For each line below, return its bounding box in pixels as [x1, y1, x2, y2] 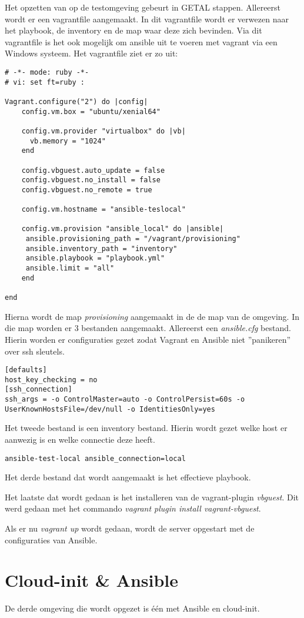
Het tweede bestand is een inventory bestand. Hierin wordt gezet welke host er [5, 422, 288, 434]
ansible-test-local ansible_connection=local [5, 454, 186, 463]
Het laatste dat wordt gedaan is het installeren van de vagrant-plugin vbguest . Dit [5, 490, 299, 503]
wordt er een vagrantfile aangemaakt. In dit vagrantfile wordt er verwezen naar [5, 12, 289, 25]
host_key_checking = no [5, 375, 98, 384]
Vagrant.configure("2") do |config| [5, 97, 148, 106]
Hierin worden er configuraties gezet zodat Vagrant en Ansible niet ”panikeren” [5, 333, 291, 345]
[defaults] [5, 366, 47, 375]
